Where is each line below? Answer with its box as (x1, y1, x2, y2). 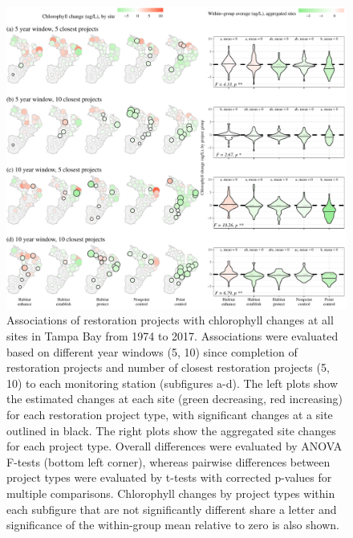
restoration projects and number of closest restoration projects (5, (6, 359, 330, 376)
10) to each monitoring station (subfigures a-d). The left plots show (6, 374, 339, 391)
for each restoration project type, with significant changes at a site (6, 406, 333, 422)
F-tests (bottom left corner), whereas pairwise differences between (6, 453, 331, 470)
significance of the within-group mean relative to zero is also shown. (6, 516, 339, 533)
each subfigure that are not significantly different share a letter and (6, 500, 337, 517)
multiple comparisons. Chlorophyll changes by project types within (6, 484, 335, 501)
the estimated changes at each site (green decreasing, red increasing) (6, 390, 343, 407)
